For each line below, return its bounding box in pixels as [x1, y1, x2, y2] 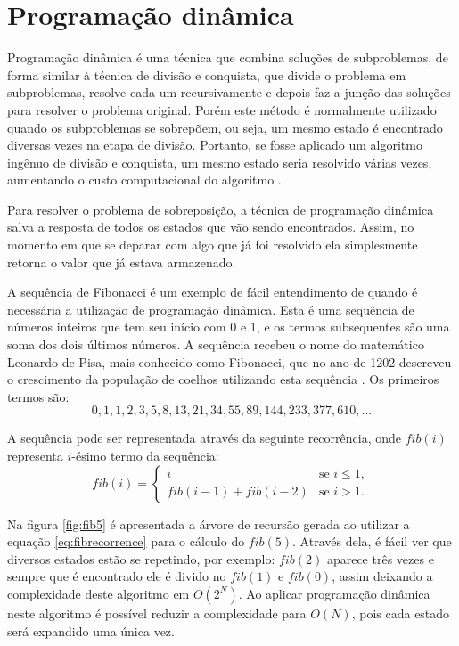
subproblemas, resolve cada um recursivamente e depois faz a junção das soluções [7, 83, 451, 102]
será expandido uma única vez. [7, 621, 175, 640]
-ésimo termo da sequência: [71, 446, 219, 464]
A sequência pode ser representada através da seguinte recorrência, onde [7, 429, 402, 447]
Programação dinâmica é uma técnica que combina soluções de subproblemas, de [7, 48, 448, 67]
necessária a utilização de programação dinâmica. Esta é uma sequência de [7, 299, 414, 318]
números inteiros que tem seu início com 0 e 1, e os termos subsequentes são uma [7, 317, 450, 336]
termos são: [7, 387, 70, 405]
